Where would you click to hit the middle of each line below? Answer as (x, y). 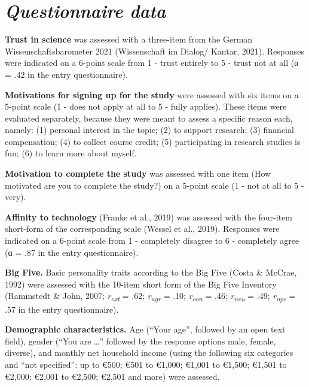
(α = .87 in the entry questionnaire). (72, 252)
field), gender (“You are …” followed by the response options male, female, (140, 341)
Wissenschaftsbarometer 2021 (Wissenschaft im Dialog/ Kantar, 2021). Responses (154, 51)
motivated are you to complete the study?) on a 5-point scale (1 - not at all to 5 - (154, 185)
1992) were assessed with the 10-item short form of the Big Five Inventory (141, 284)
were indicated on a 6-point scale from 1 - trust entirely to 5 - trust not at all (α (152, 63)
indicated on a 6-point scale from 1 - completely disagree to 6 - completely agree (152, 241)
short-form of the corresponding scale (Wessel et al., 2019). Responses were (142, 229)
